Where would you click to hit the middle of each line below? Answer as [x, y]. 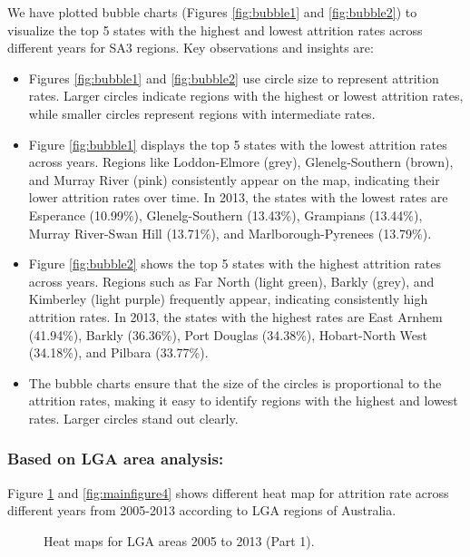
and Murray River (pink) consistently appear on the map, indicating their [234, 179]
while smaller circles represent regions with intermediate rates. [202, 113]
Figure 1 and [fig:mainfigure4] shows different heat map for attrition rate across [228, 492]
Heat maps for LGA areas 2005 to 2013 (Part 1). [179, 540]
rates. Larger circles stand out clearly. [133, 418]
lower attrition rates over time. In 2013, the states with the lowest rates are [238, 197]
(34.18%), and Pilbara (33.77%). [118, 352]
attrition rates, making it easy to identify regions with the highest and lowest [243, 401]
